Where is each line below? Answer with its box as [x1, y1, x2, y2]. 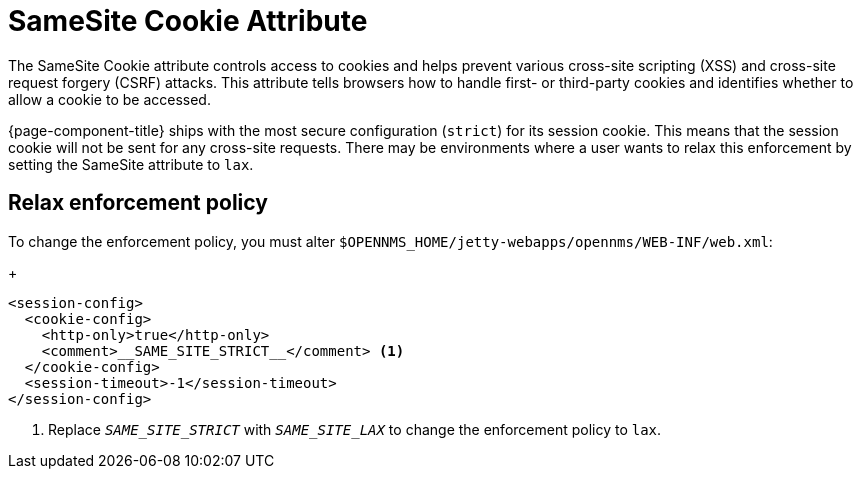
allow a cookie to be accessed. [8, 90, 211, 108]
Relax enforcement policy [8, 190, 268, 216]
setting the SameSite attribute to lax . [8, 155, 254, 173]
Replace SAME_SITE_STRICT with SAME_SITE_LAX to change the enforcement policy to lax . [48, 420, 662, 438]
